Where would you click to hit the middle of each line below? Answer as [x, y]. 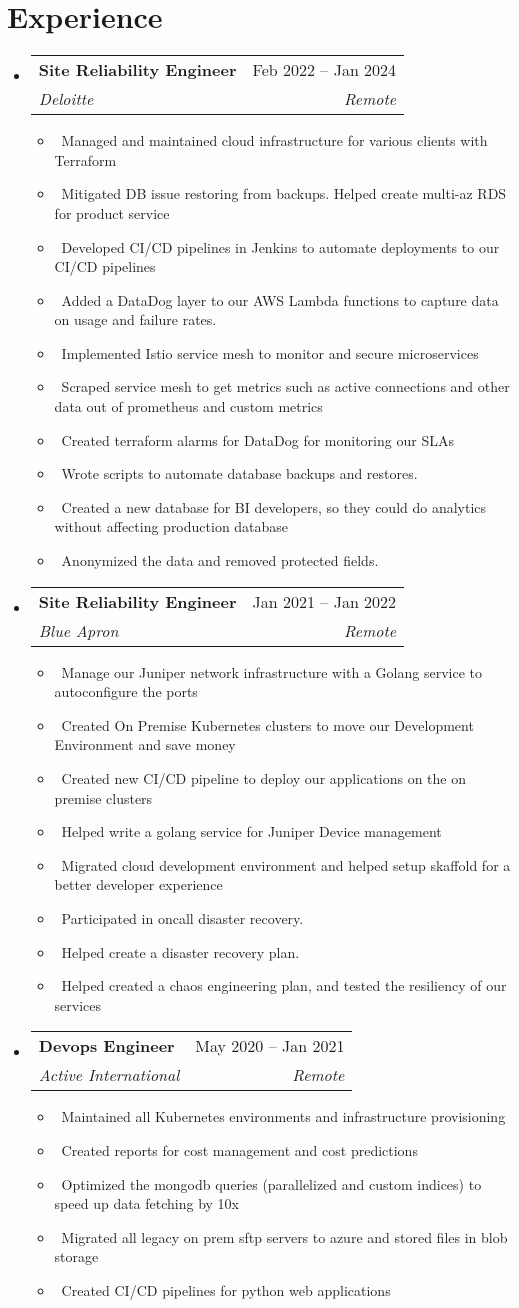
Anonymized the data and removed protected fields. [220, 560]
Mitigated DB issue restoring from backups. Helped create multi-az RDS [284, 193]
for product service [112, 212]
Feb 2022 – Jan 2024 [324, 70]
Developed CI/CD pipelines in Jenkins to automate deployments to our [280, 246]
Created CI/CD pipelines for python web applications [226, 1289]
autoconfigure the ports [126, 691]
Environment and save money [145, 744]
